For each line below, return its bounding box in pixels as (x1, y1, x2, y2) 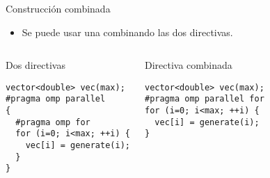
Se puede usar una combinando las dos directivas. (22, 24, 233, 39)
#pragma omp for (15, 117, 90, 127)
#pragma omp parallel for (144, 94, 264, 104)
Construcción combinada (6, 1, 111, 15)
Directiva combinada (144, 58, 232, 72)
